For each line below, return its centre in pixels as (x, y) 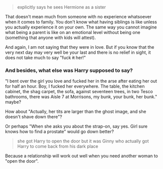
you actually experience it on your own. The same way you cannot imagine (81, 27)
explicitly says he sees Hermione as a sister (62, 7)
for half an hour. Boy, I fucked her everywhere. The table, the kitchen (75, 86)
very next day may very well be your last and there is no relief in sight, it (78, 52)
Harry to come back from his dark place (58, 146)
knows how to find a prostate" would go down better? (60, 132)
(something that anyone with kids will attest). (50, 37)
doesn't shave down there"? (34, 117)
